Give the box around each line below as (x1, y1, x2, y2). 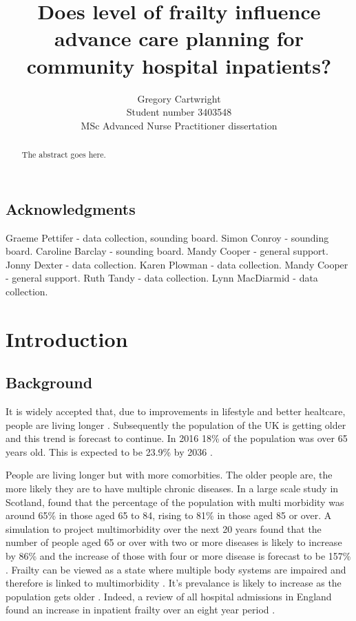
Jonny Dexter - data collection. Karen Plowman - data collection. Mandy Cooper (6, 257, 348, 271)
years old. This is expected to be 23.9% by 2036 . (6, 444, 213, 459)
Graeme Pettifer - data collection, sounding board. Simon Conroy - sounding (6, 230, 329, 244)
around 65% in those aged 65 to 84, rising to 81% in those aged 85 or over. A (6, 508, 332, 523)
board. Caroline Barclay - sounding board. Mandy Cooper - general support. (6, 244, 328, 258)
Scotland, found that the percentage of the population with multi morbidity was (6, 494, 344, 509)
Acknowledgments (6, 198, 136, 219)
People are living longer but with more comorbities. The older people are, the (6, 467, 333, 482)
